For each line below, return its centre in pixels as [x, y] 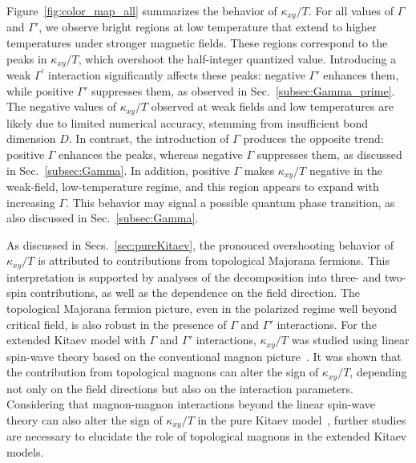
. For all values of [351, 10]
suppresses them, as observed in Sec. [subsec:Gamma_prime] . [243, 90]
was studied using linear [350, 340]
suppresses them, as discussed [329, 154]
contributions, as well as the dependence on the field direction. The [195, 292]
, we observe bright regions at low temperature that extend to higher [208, 27]
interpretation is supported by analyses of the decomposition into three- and [194, 276]
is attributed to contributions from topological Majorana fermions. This [214, 260]
